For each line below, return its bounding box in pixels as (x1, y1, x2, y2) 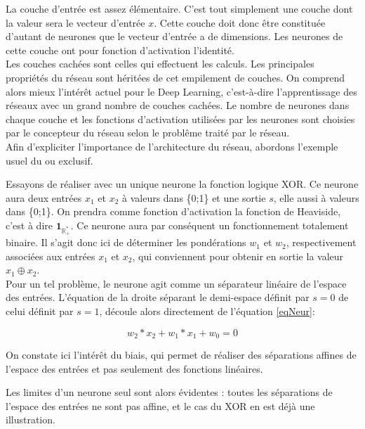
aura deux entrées (6, 190, 82, 205)
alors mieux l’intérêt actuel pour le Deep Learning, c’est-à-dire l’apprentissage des (6, 84, 357, 98)
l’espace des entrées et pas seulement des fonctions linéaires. (6, 361, 263, 376)
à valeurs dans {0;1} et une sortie (122, 190, 266, 205)
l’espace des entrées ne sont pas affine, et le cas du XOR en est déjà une (6, 398, 315, 413)
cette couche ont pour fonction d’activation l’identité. (6, 42, 234, 57)
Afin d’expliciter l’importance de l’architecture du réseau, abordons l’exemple (6, 139, 338, 153)
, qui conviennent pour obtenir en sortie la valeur (132, 248, 344, 263)
